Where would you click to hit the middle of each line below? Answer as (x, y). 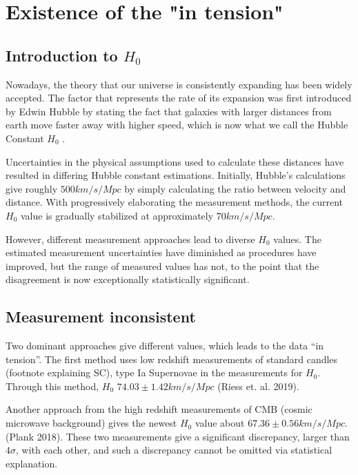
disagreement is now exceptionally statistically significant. (128, 279)
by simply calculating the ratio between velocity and (235, 188)
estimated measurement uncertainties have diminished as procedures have (161, 252)
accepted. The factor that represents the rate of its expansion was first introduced (179, 98)
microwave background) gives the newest (91, 423)
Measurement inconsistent (101, 317)
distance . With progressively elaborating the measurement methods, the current (175, 202)
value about (220, 423)
